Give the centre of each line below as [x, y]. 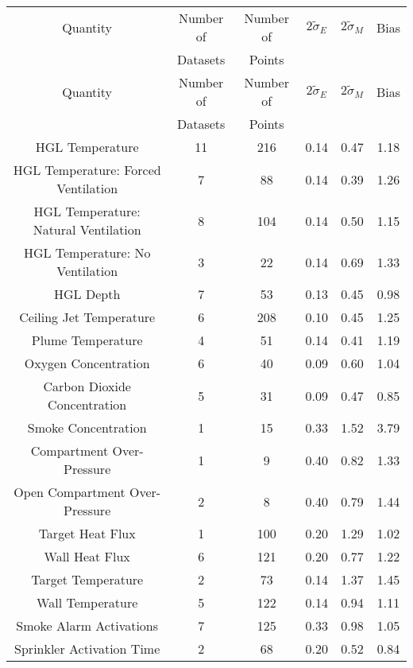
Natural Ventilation [87, 229]
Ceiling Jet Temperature [87, 317]
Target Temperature [87, 579]
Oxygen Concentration [87, 363]
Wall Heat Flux [87, 556]
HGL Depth [87, 294]
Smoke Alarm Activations [87, 625]
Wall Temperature [87, 602]
